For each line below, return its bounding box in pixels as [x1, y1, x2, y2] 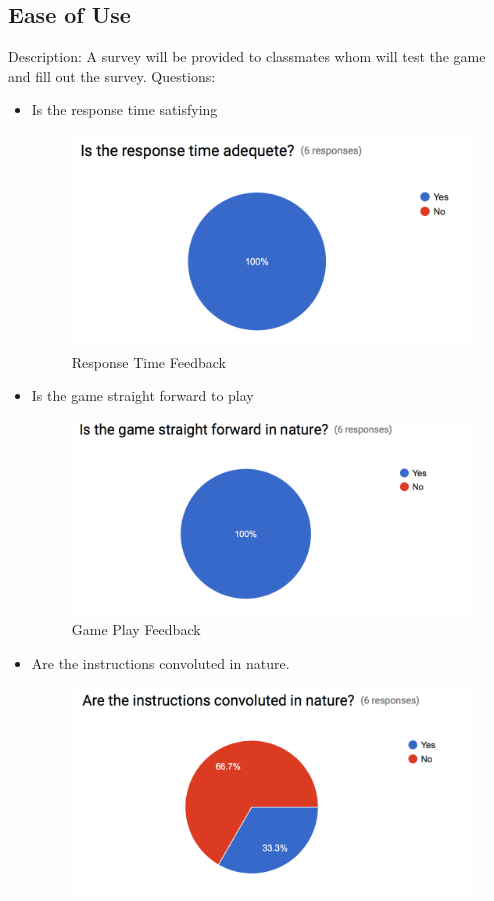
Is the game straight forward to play [31, 385, 254, 406]
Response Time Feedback [71, 351, 226, 372]
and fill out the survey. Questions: [8, 65, 216, 86]
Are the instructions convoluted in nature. [31, 652, 290, 673]
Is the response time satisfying [31, 99, 218, 120]
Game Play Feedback [71, 618, 201, 639]
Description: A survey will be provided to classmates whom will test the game [8, 46, 486, 67]
